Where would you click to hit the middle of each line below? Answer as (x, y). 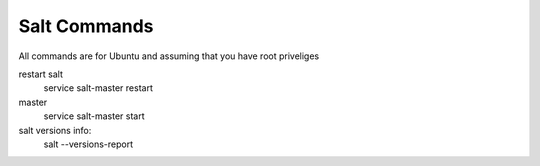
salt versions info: (55, 130)
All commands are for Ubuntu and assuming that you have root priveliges (169, 56)
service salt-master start (94, 116)
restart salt (41, 74)
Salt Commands (86, 26)
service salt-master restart (98, 88)
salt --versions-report (88, 144)
